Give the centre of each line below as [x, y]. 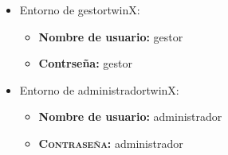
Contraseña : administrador [111, 143]
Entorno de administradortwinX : [99, 89]
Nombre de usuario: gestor [111, 36]
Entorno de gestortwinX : [80, 10]
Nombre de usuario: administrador [130, 116]
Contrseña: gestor [85, 63]
